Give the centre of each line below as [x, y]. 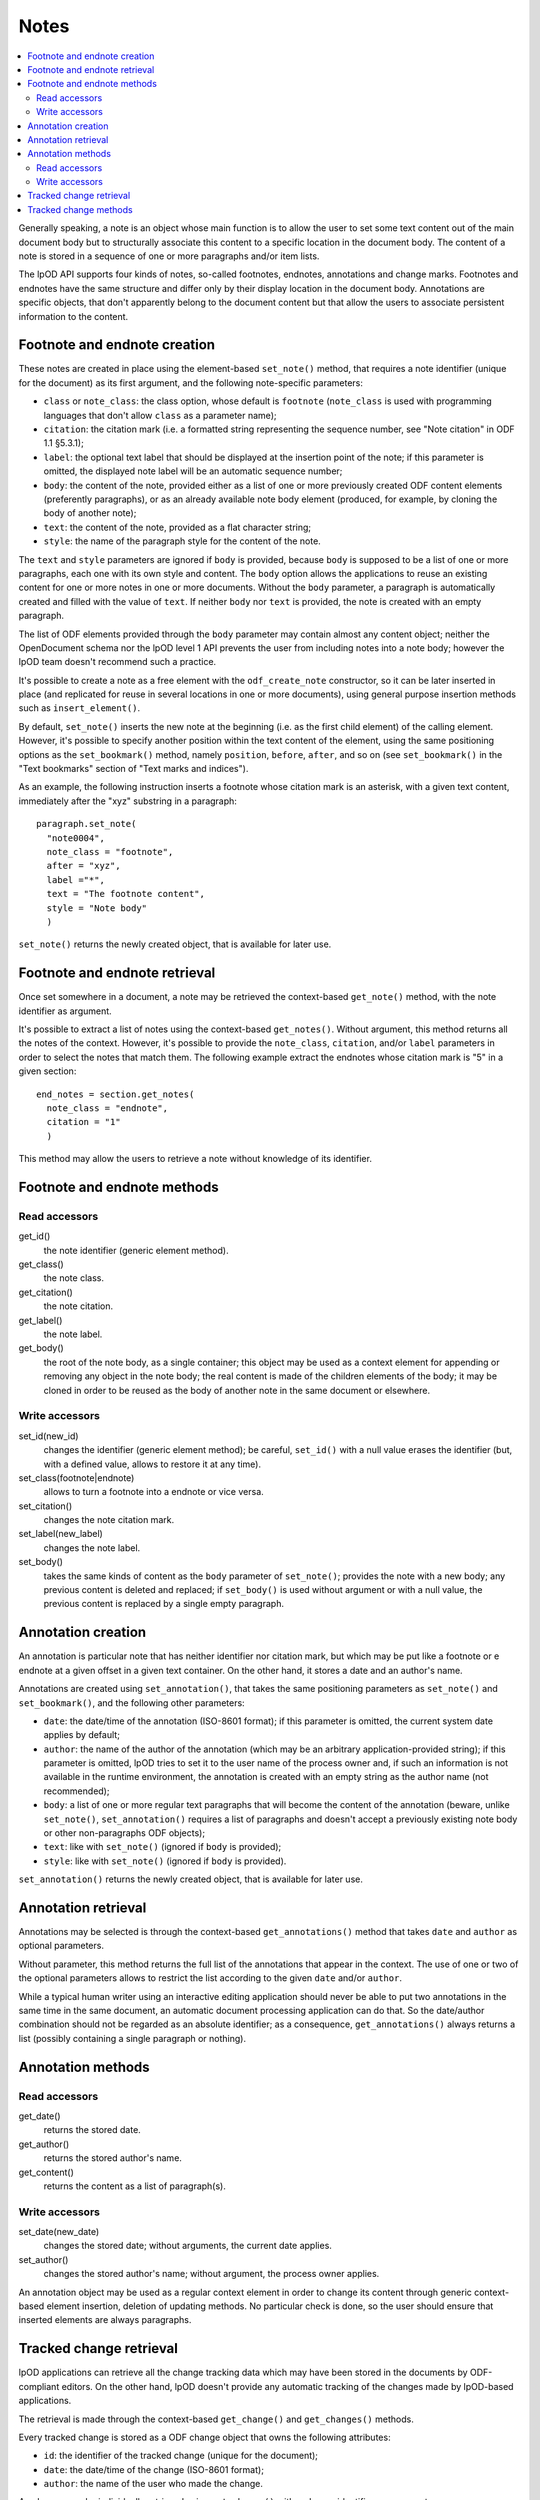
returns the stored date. [92, 2130]
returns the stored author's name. [112, 2158]
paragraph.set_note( [86, 824]
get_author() [44, 2144]
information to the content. [73, 316]
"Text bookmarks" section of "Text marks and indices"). [133, 769]
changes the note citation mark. [109, 1520]
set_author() [43, 2259]
